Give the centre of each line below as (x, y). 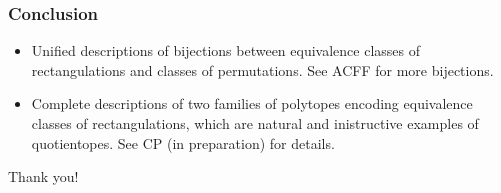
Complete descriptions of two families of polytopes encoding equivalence (252, 103)
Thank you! (43, 176)
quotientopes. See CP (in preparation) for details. (183, 142)
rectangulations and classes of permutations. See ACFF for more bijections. (262, 69)
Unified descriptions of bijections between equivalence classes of (225, 50)
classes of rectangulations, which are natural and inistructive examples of (255, 123)
